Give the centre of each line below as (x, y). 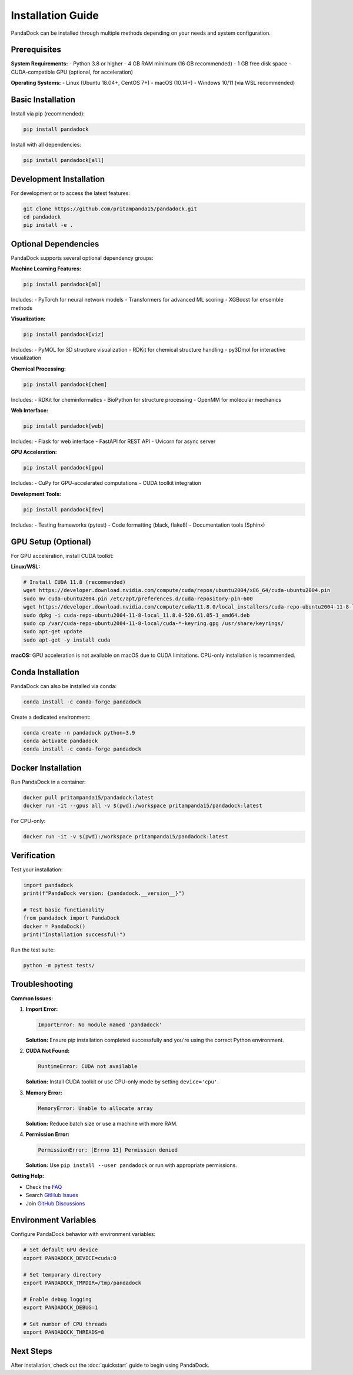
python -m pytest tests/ (59, 966)
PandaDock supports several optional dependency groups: (82, 258)
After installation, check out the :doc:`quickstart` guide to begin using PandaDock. (110, 1365)
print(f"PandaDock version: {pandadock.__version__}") (104, 893)
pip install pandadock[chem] (65, 384)
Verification (33, 855)
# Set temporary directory (62, 1275)
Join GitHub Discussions (55, 1203)
